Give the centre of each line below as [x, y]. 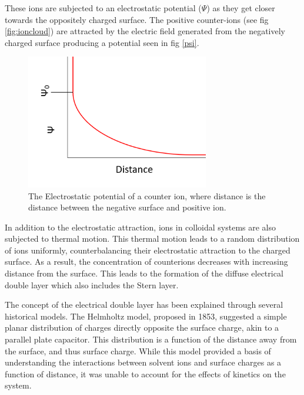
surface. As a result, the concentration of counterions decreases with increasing [146, 261]
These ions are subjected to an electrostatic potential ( [103, 8]
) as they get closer [241, 8]
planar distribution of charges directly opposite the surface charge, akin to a [142, 327]
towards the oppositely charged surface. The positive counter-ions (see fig [137, 19]
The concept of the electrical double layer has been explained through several [144, 305]
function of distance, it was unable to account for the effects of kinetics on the [145, 373]
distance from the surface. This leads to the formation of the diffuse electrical [144, 273]
